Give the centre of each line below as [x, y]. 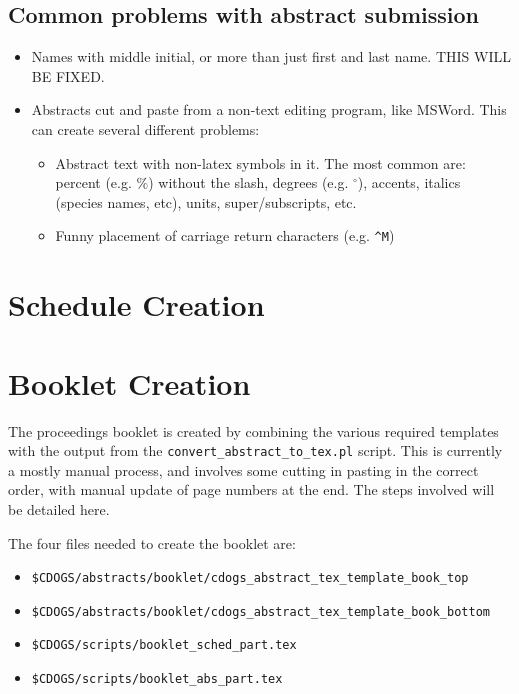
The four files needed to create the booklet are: [152, 542]
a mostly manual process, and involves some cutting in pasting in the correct [243, 469]
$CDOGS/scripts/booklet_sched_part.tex [164, 645]
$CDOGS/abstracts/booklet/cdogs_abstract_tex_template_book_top [250, 578]
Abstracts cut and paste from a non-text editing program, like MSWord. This [269, 109]
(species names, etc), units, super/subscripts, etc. [206, 201]
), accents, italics [409, 182]
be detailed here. [59, 508]
